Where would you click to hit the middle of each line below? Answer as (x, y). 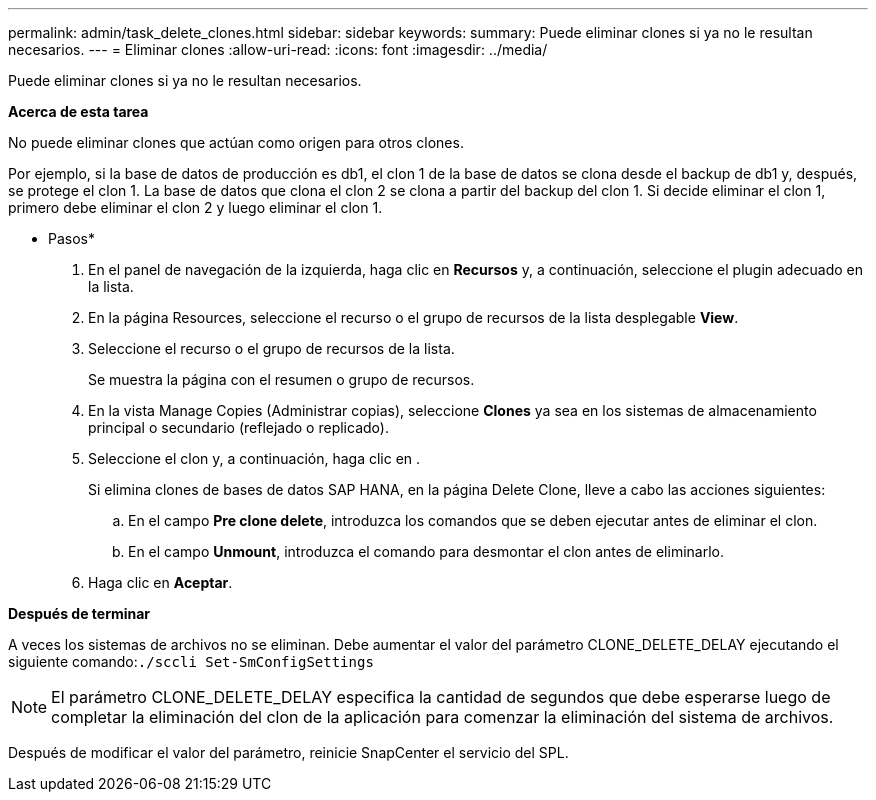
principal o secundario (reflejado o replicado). (238, 427)
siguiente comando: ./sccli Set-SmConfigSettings (191, 661)
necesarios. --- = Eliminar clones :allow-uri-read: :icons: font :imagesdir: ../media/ (278, 49)
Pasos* (71, 238)
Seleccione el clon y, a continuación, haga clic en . (254, 458)
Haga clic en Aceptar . (160, 582)
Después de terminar (79, 613)
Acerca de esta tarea (78, 111)
